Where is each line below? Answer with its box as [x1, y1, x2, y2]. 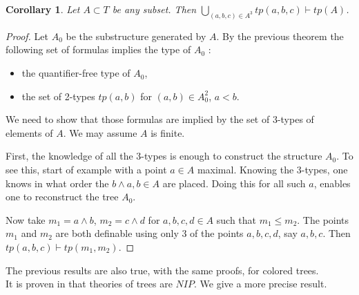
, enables [313, 175, 351, 190]
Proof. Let [6, 28, 48, 43]
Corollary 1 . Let [6, 2, 80, 16]
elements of [6, 125, 53, 140]
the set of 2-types [21, 88, 95, 103]
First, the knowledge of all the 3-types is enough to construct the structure [6, 149, 322, 163]
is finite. [151, 125, 185, 140]
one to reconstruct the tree [6, 189, 119, 204]
